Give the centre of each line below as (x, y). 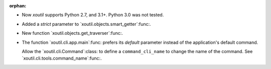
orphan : (18, 6)
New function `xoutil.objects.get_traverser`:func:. (72, 33)
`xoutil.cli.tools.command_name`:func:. (62, 58)
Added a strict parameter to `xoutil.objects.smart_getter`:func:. (87, 24)
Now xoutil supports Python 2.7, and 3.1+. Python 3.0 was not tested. (93, 15)
